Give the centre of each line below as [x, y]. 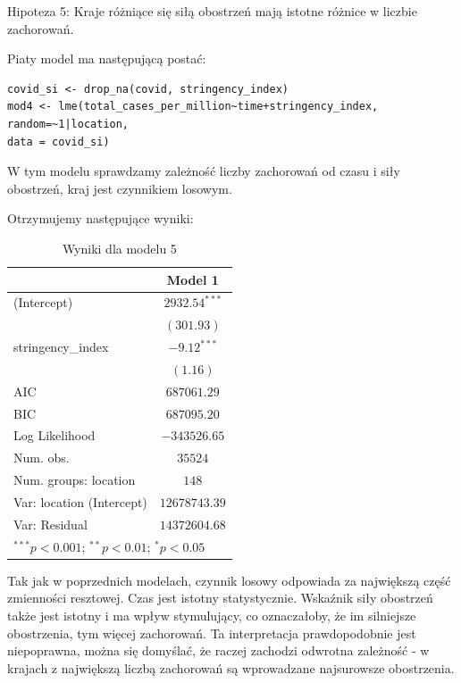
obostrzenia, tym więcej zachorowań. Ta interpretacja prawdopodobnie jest [212, 633]
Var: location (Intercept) [80, 501]
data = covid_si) [59, 142]
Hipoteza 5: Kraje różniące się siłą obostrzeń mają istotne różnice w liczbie [212, 11]
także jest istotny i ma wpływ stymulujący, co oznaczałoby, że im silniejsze [212, 615]
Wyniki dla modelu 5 [119, 248]
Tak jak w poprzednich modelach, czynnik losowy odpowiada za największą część [229, 580]
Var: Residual [50, 524]
